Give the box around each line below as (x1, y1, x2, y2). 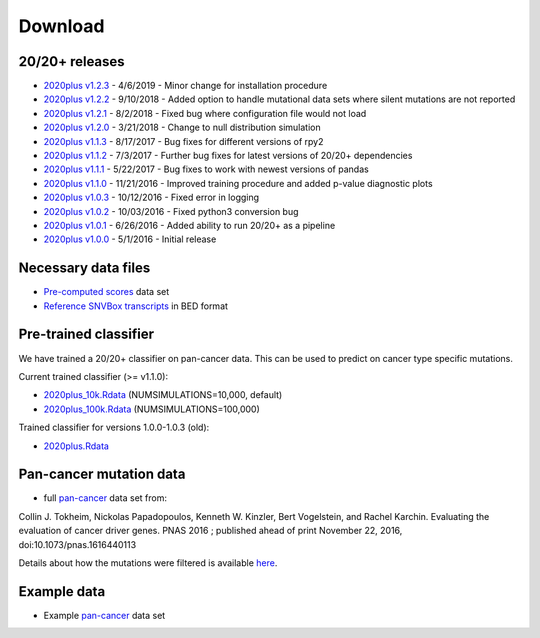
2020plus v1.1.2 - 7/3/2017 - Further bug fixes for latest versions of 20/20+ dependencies (43, 150, 413, 162)
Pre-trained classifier (18, 326, 155, 343)
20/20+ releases (18, 53, 125, 70)
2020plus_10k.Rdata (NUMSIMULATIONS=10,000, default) (43, 389, 283, 401)
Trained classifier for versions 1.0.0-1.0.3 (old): (18, 421, 210, 434)
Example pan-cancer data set (43, 609, 166, 621)
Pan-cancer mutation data (18, 466, 186, 483)
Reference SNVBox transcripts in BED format (43, 300, 229, 312)
